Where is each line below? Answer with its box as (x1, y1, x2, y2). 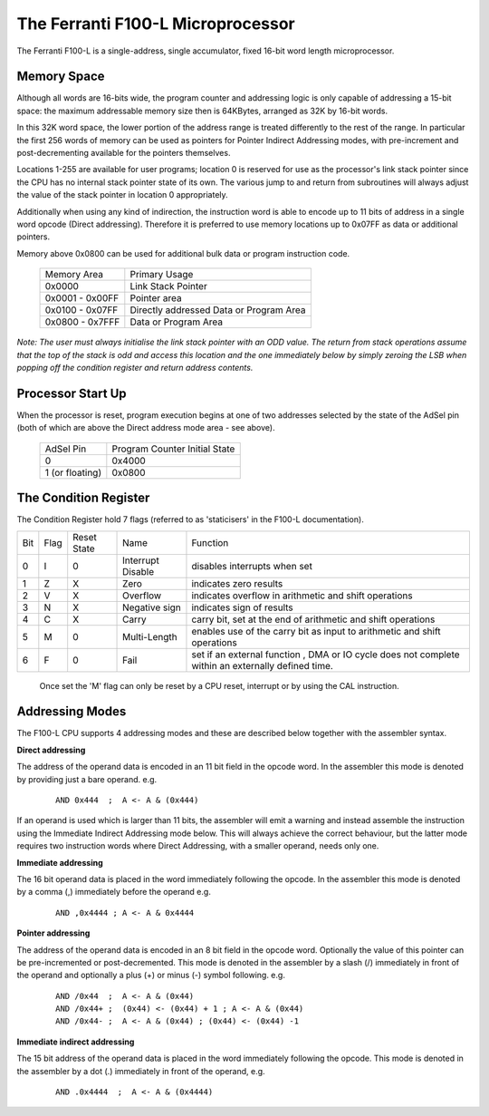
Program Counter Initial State (111, 442, 235, 455)
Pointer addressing (16, 927, 91, 938)
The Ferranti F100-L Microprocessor (16, 14, 296, 34)
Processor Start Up (16, 385, 127, 401)
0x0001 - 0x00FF (44, 292, 120, 305)
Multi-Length (122, 630, 178, 643)
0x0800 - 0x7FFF (44, 315, 120, 328)
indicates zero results (191, 577, 283, 589)
